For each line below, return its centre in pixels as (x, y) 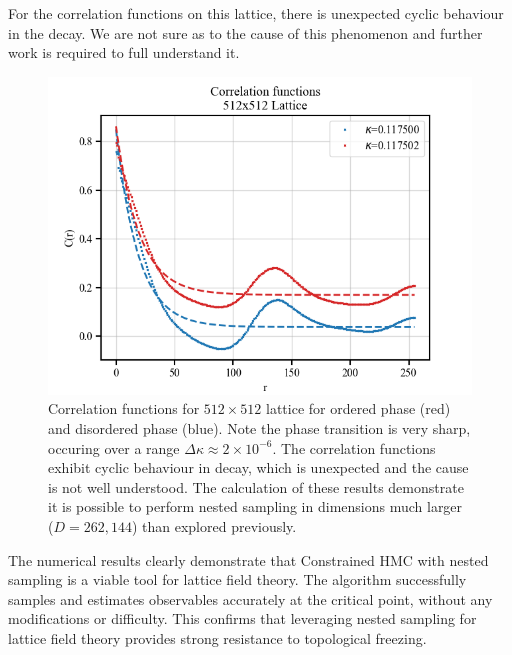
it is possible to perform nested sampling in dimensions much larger (255, 506)
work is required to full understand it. (124, 52)
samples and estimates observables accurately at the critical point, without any (250, 598)
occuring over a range (114, 447)
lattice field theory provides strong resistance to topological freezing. (217, 637)
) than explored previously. (214, 525)
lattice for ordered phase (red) (358, 408)
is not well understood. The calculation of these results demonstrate (256, 486)
